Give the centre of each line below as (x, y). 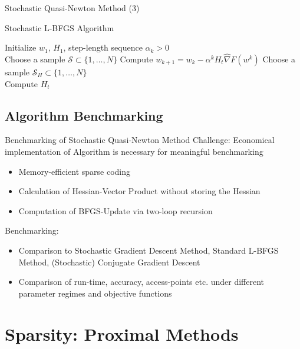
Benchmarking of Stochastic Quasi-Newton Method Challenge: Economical (140, 140)
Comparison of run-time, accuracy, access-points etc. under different (141, 282)
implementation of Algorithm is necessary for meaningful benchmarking (134, 151)
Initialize (21, 47)
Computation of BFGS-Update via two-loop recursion (116, 210)
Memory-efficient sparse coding (75, 171)
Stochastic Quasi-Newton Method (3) (72, 8)
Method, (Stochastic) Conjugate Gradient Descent (109, 262)
